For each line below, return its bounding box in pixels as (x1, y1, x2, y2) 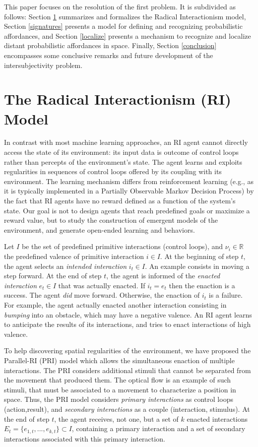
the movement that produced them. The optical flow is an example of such (4, 375, 231, 385)
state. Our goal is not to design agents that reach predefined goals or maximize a (4, 205, 250, 215)
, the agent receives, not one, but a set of (54, 413, 179, 424)
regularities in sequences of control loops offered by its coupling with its (4, 166, 222, 177)
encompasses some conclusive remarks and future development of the (4, 50, 213, 60)
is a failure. (208, 290, 243, 300)
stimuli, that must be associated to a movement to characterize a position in (4, 384, 236, 394)
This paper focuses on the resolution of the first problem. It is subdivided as (4, 1, 236, 11)
